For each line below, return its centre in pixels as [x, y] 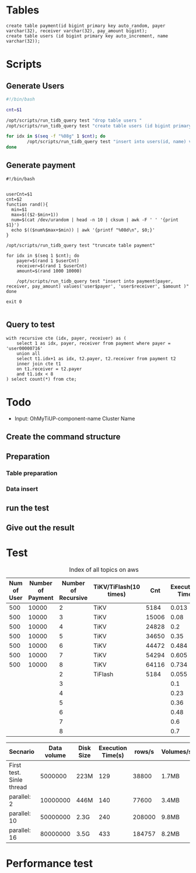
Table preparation [32, 473]
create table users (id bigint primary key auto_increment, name [87, 36]
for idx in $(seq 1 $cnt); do [43, 256]
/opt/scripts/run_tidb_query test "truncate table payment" [81, 245]
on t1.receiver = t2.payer [49, 369]
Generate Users [35, 86]
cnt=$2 [14, 199]
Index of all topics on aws [104, 570]
